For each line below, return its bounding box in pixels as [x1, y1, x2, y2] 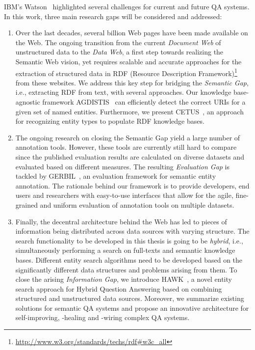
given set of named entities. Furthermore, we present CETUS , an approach [15, 106, 244, 116]
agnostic [15, 97, 40, 107]
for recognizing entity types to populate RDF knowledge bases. [15, 116, 204, 126]
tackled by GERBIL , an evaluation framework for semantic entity [15, 171, 216, 181]
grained [15, 199, 38, 210]
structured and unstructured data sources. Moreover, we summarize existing [15, 293, 244, 303]
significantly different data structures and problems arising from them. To [15, 264, 237, 274]
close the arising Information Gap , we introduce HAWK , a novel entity [15, 274, 232, 284]
